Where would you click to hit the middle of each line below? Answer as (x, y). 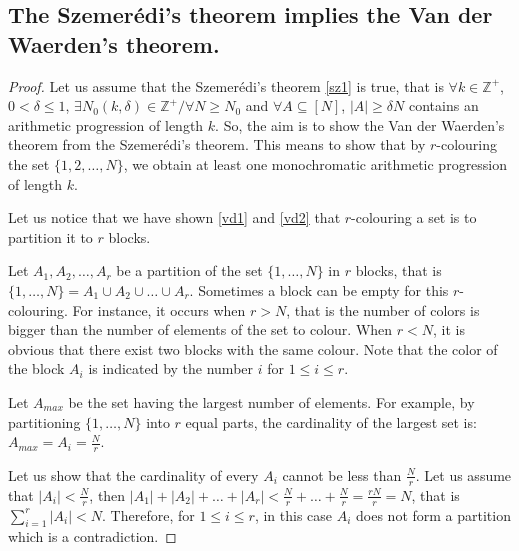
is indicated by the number (171, 368)
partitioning (44, 421)
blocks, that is (398, 270)
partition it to (50, 236)
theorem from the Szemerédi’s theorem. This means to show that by (217, 144)
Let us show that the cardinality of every (133, 474)
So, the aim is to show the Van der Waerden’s (364, 124)
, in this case (293, 514)
